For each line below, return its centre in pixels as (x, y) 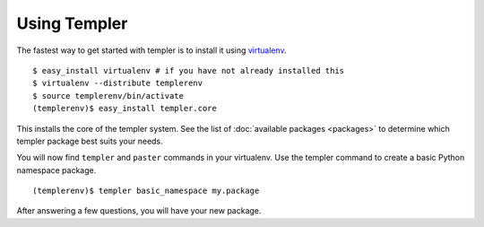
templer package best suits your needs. (90, 141)
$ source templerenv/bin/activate (108, 96)
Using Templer (72, 23)
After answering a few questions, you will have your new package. (139, 211)
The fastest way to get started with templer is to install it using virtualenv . (151, 50)
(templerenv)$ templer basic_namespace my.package (146, 191)
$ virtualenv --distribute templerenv (118, 83)
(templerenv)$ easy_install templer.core (125, 109)
